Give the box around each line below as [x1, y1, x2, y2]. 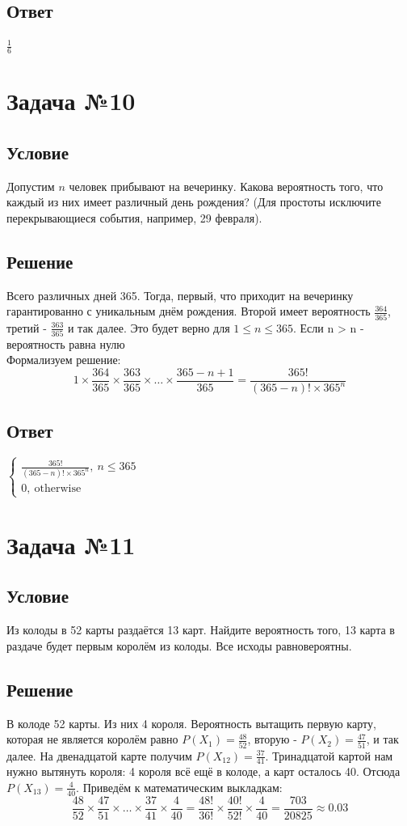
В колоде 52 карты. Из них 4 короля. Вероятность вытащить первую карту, [6, 714, 376, 731]
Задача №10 [6, 84, 136, 117]
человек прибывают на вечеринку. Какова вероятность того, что [69, 177, 384, 194]
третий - [6, 319, 47, 336]
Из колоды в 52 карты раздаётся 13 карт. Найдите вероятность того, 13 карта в [6, 621, 395, 638]
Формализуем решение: [6, 351, 121, 368]
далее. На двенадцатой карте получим [6, 747, 192, 764]
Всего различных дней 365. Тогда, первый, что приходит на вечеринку [6, 286, 354, 303]
